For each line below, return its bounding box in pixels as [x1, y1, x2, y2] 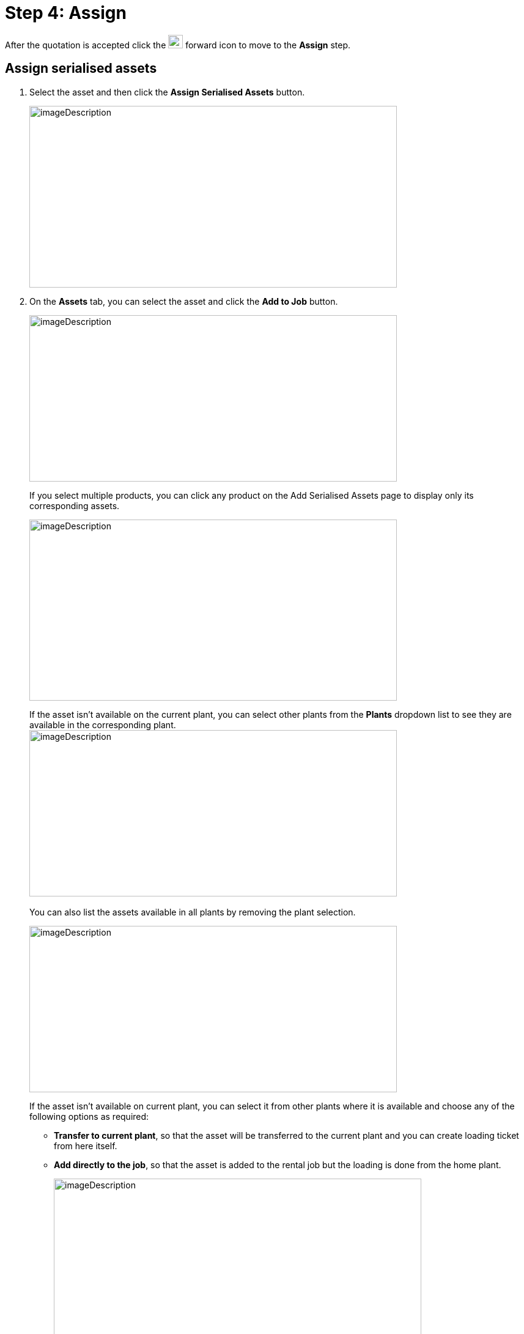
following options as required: [29, 1111, 149, 1122]
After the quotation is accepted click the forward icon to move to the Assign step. [5, 39, 351, 50]
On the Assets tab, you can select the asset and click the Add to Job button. [29, 296, 338, 307]
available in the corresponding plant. [29, 719, 176, 730]
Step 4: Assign [5, 2, 127, 23]
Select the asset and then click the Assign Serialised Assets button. [29, 86, 305, 97]
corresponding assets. [29, 500, 120, 511]
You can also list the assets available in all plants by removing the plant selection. [29, 906, 356, 917]
